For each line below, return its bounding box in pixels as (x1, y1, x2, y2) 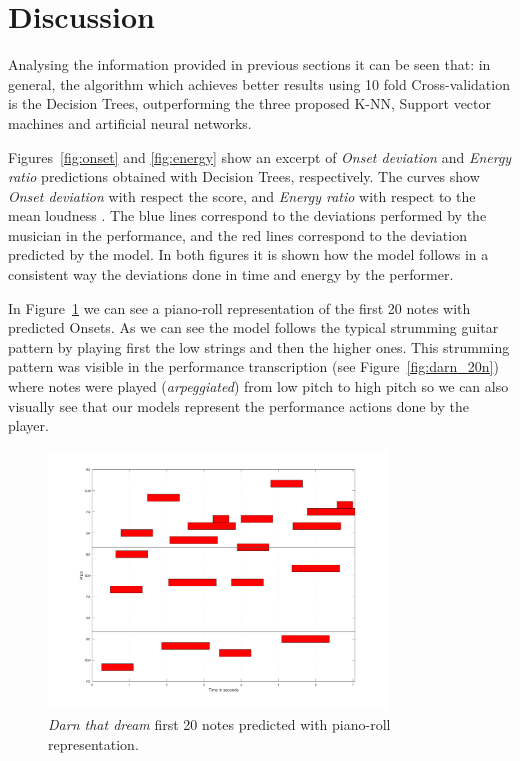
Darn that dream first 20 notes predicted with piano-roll (48, 714, 391, 735)
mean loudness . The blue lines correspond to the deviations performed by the (8, 205, 487, 226)
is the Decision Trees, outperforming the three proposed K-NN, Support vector (8, 93, 492, 114)
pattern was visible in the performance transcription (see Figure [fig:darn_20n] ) (8, 356, 499, 377)
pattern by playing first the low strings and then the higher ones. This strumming (8, 336, 510, 357)
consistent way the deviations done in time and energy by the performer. (8, 264, 454, 285)
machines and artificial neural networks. (8, 112, 252, 133)
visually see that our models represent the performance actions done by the (8, 395, 470, 416)
